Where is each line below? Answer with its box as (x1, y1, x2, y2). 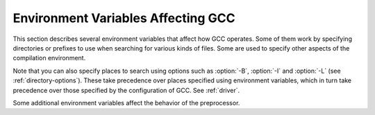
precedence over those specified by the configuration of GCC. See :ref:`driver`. (12, 86, 240, 94)
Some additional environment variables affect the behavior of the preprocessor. (12, 98, 240, 107)
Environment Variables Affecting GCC (12, 10, 235, 26)
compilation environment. (12, 54, 86, 62)
